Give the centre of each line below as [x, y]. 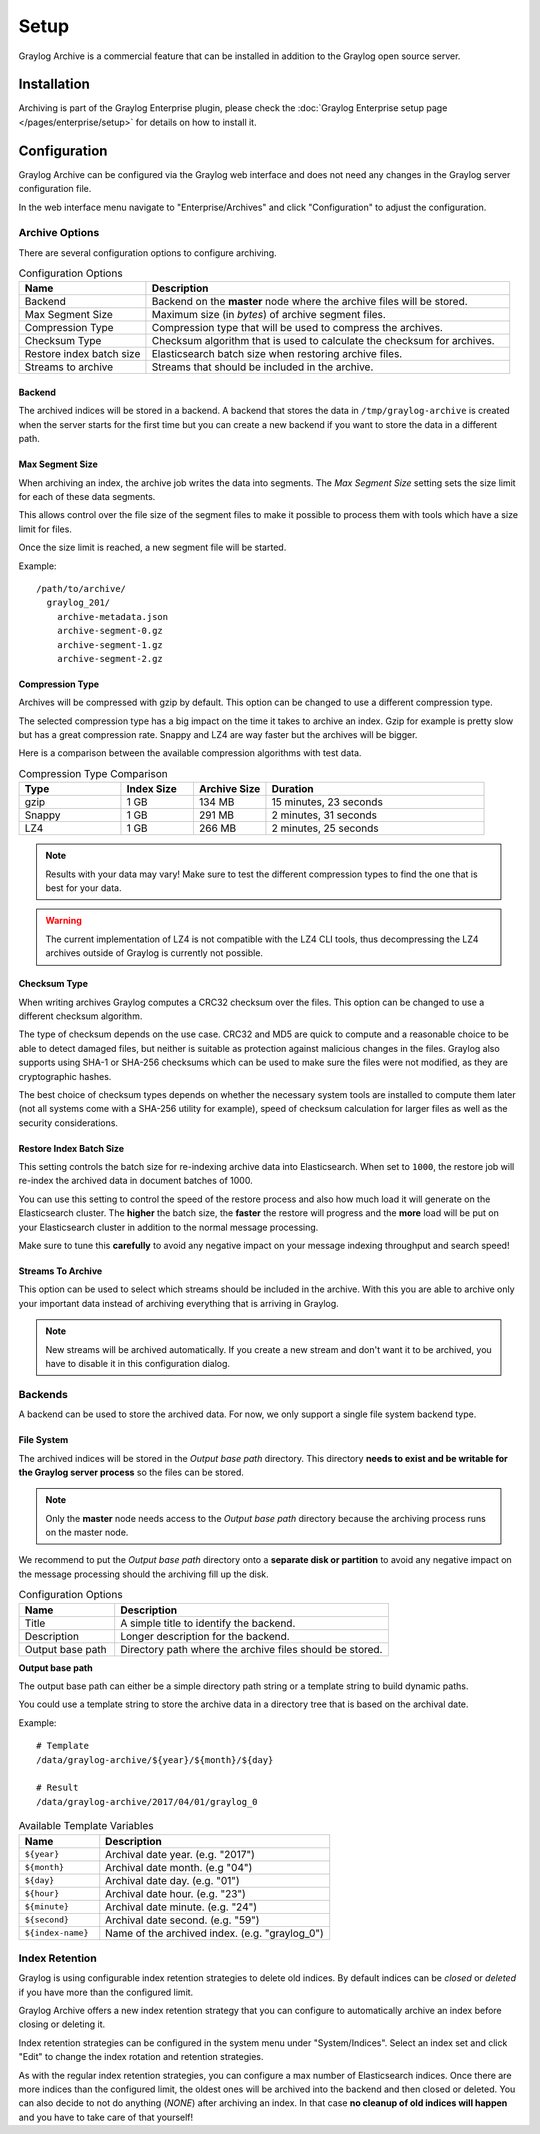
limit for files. [45, 529]
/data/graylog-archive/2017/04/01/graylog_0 [147, 1801]
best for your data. [83, 888]
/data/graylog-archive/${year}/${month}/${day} [155, 1759]
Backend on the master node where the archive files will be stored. [310, 302]
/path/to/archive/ [81, 588]
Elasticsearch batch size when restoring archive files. [277, 354]
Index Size [151, 789]
